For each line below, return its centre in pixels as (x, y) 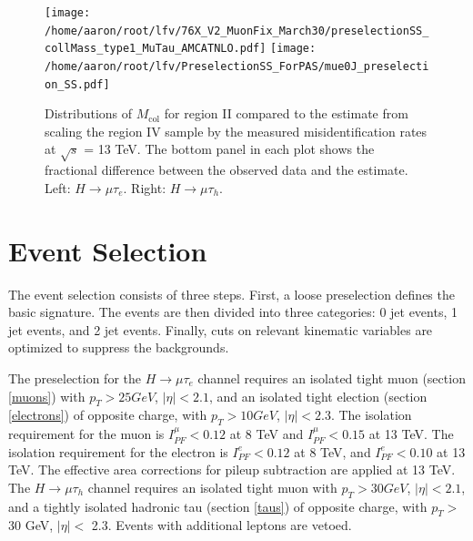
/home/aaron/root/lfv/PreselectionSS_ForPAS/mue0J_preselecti (237, 66)
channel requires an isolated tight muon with (212, 487)
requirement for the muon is (86, 434)
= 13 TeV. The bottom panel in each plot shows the (229, 149)
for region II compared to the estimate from (286, 113)
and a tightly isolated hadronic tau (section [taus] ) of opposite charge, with (218, 506)
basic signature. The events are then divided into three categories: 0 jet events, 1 (233, 312)
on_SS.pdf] (77, 84)
